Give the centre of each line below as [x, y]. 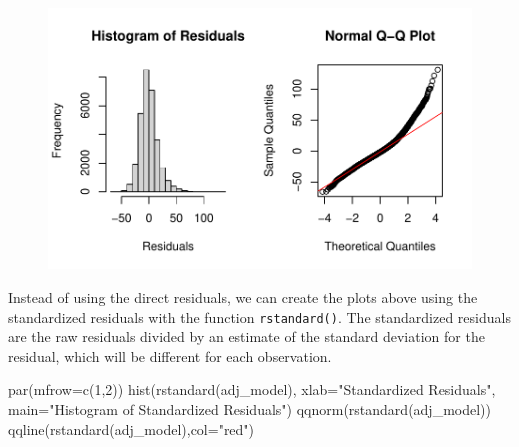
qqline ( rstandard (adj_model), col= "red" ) [131, 428]
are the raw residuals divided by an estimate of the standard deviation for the [246, 336]
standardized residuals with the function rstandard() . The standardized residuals [259, 316]
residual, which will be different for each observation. [170, 355]
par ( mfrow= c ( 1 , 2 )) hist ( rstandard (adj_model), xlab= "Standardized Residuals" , [252, 389]
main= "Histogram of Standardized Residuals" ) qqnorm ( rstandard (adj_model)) [249, 409]
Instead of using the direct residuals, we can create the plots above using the [243, 297]
